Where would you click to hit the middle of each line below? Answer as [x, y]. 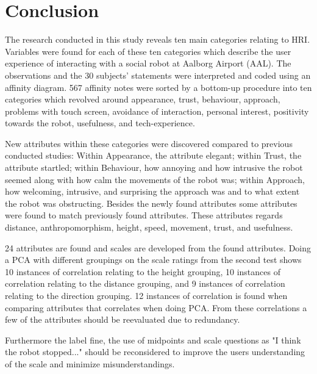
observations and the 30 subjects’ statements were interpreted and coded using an [158, 75]
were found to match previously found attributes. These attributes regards [144, 215]
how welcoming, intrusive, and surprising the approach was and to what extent [152, 191]
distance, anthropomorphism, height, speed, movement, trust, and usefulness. [149, 227]
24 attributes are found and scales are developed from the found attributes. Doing [158, 247]
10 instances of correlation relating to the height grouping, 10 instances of [143, 271]
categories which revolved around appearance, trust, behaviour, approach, [143, 99]
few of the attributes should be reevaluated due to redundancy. [123, 319]
